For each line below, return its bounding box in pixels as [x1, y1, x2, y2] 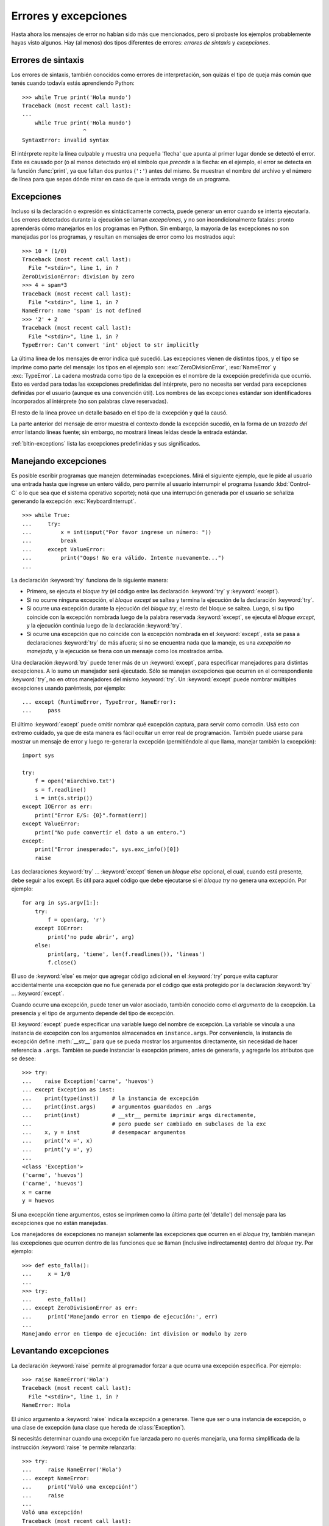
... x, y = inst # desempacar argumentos [22, 1129, 186, 1136]
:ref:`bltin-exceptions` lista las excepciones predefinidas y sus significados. [11, 439, 201, 447]
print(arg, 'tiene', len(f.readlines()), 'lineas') [48, 950, 205, 958]
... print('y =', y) [22, 1146, 93, 1153]
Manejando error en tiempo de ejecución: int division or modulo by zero [22, 1330, 247, 1337]
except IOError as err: [22, 803, 93, 810]
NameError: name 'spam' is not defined [22, 307, 141, 314]
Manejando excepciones [11, 455, 107, 466]
